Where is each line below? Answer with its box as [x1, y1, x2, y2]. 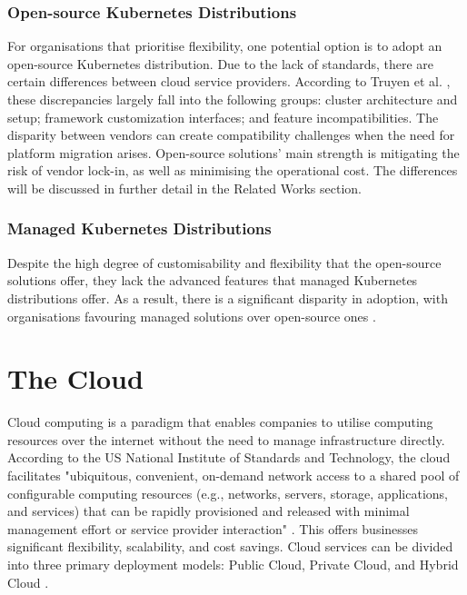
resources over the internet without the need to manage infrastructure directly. [7, 430, 445, 449]
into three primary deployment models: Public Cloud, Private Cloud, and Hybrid [7, 555, 459, 574]
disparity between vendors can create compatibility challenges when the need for [7, 125, 455, 144]
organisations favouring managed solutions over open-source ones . [7, 306, 376, 325]
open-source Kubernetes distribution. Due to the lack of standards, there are [7, 54, 434, 73]
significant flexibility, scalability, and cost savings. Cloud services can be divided [7, 537, 453, 556]
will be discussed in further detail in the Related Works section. [7, 178, 362, 197]
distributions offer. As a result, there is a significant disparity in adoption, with [7, 288, 448, 307]
